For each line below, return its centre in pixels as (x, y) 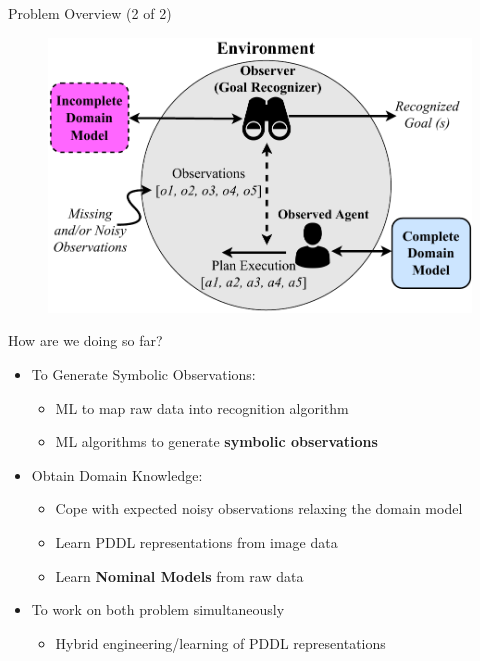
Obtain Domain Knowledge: (117, 474)
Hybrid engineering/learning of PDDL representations (220, 642)
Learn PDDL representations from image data (196, 542)
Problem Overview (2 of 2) (90, 13)
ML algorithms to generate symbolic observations (216, 441)
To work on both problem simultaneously (158, 609)
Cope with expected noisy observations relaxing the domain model (259, 508)
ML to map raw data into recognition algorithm (202, 407)
